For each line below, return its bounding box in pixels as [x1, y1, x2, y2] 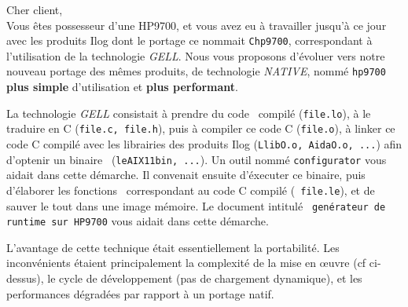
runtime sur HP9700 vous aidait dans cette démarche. [6, 213, 269, 229]
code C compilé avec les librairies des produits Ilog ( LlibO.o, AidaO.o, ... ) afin [6, 136, 402, 152]
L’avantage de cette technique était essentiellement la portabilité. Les [6, 239, 340, 255]
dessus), [6, 270, 44, 287]
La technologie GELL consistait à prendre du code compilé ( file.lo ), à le [6, 104, 371, 121]
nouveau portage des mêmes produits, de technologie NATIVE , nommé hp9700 [6, 63, 386, 79]
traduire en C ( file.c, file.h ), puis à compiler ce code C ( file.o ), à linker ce [6, 120, 395, 137]
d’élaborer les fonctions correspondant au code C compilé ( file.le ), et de [6, 181, 375, 198]
